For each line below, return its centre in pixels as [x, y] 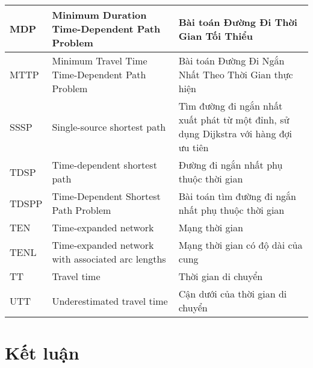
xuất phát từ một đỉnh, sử [234, 120]
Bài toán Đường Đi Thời [238, 22]
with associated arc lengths [109, 259]
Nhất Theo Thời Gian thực [236, 74]
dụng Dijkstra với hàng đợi [235, 133]
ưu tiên [194, 147]
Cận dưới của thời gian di [233, 294]
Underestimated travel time [110, 301]
